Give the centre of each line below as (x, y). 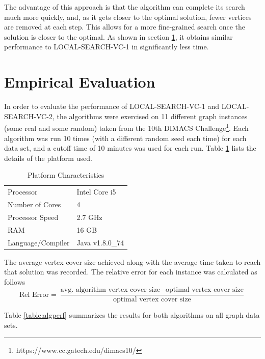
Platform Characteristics (66, 175)
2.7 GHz (89, 217)
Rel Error (34, 295)
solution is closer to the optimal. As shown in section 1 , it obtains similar (118, 36)
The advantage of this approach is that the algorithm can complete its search (125, 7)
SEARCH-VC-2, (29, 116)
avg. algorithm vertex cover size (110, 290)
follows (15, 281)
